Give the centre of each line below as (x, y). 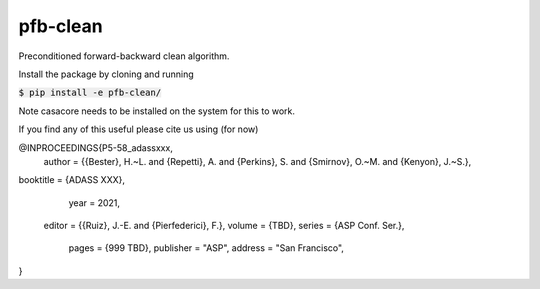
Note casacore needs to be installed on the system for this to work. (156, 111)
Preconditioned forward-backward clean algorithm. (124, 56)
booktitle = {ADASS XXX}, (71, 180)
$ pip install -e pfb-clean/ (90, 93)
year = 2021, (94, 202)
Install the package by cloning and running (106, 74)
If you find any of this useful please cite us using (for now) (138, 129)
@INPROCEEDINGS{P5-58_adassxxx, (96, 147)
